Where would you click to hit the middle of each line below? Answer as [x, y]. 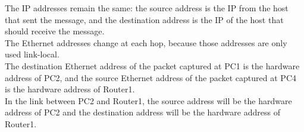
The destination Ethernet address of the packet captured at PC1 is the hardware [152, 65]
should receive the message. [55, 31]
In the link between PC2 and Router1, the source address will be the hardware [148, 100]
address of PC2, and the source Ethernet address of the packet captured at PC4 [151, 77]
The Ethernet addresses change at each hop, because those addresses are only [146, 42]
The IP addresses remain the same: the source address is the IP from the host [147, 8]
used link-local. [32, 54]
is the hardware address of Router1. [70, 89]
